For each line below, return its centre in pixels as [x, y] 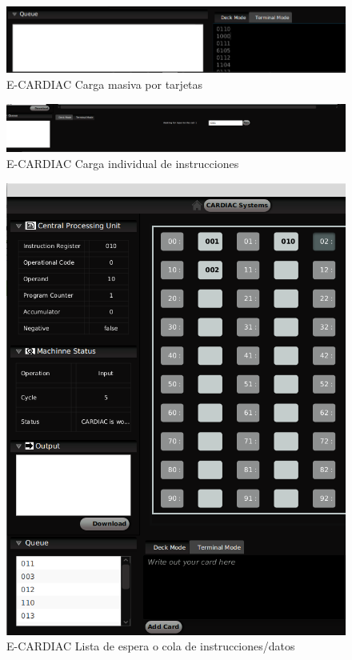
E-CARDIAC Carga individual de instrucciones [123, 164]
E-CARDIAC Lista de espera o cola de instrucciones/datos [151, 646]
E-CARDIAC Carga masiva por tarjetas [105, 84]
